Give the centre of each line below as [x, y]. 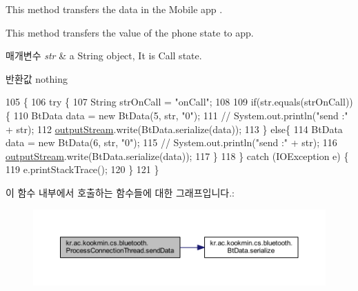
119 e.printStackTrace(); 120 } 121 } [82, 169]
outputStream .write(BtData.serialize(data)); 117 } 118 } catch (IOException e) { [177, 155]
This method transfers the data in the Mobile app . [114, 9]
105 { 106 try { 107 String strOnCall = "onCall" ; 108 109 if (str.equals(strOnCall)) [179, 102]
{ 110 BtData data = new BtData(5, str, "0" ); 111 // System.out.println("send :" [177, 115]
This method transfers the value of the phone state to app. [130, 32]
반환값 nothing [37, 78]
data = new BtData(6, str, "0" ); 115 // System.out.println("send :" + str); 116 [171, 142]
